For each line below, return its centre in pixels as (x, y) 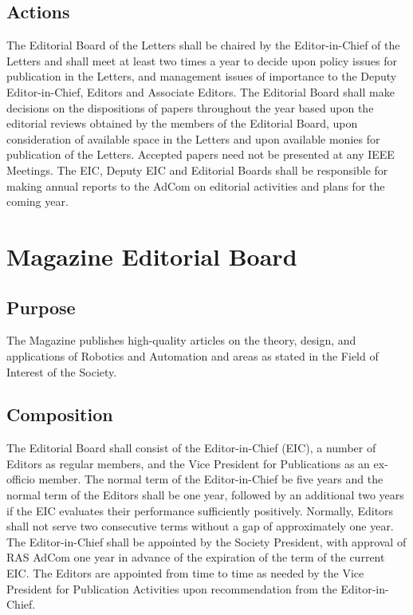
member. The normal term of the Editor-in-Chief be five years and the (211, 479)
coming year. (37, 201)
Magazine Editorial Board (152, 256)
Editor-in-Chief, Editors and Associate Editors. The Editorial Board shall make (201, 91)
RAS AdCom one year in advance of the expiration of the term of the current (196, 557)
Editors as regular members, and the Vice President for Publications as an (188, 463)
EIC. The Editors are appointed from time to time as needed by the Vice (185, 573)
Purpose (41, 307)
